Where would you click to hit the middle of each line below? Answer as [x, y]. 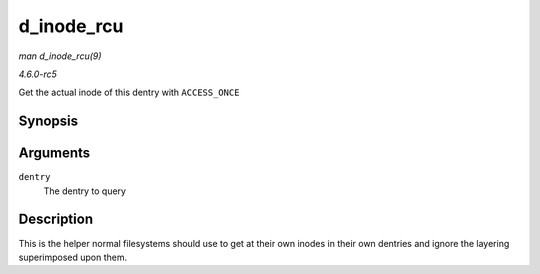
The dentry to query [85, 191]
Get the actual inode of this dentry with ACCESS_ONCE [129, 92]
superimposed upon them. [73, 257]
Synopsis [48, 121]
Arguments [54, 153]
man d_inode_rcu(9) [60, 56]
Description [56, 219]
